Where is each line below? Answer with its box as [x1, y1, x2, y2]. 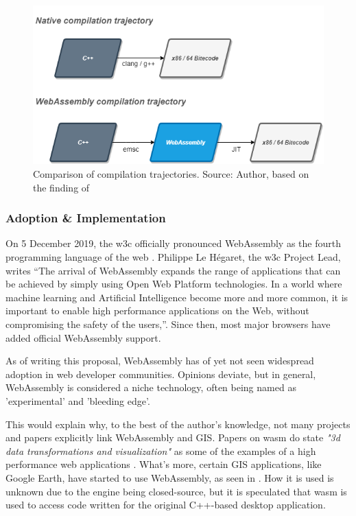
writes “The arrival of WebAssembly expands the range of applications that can [5, 263, 341, 277]
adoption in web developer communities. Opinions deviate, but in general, [5, 366, 316, 381]
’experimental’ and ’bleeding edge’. [5, 393, 150, 408]
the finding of [33, 180, 90, 194]
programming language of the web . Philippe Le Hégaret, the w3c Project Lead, [5, 250, 341, 264]
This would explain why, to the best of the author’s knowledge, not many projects [5, 417, 351, 431]
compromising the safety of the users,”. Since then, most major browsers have [5, 317, 331, 331]
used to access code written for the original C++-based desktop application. [5, 497, 326, 512]
